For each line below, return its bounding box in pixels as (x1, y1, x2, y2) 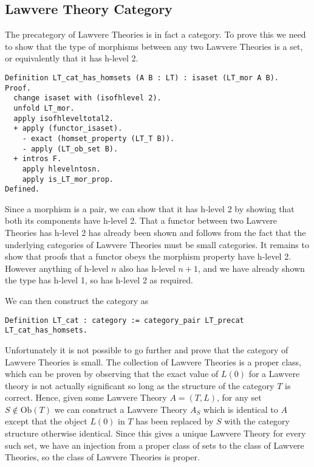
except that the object (5, 415, 87, 427)
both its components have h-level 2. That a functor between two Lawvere (5, 214, 277, 227)
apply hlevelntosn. (22, 164, 101, 173)
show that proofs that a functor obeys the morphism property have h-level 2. (5, 250, 292, 263)
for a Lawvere (248, 367, 300, 380)
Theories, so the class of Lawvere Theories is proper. (5, 451, 200, 463)
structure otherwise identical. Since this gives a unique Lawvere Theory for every (5, 427, 306, 440)
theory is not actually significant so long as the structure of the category (5, 379, 275, 392)
